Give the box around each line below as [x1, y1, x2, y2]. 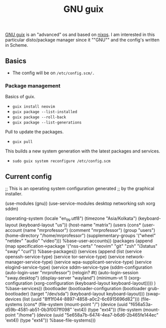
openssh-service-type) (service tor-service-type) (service [5, 253, 125, 260]
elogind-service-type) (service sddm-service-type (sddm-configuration [5, 264, 153, 270]
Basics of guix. [5, 94, 36, 100]
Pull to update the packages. [5, 129, 64, 135]
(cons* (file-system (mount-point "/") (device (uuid [23, 301, 128, 307]
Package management [5, 82, 61, 89]
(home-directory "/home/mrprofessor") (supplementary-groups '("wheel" [5, 232, 156, 238]
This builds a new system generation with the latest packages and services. [5, 148, 161, 154]
